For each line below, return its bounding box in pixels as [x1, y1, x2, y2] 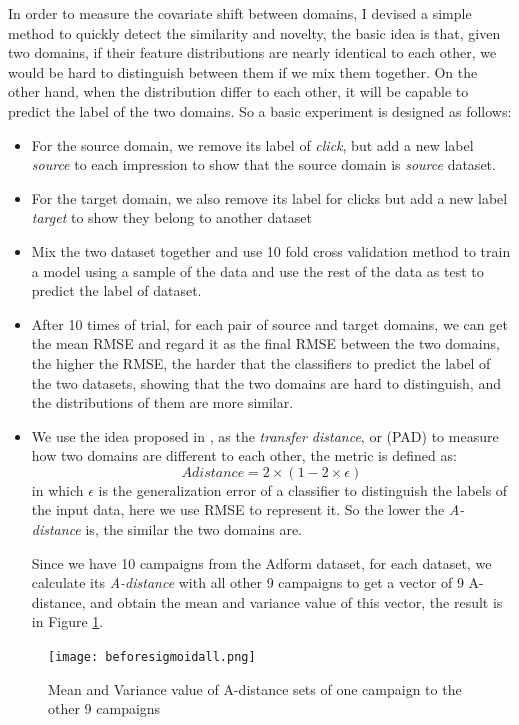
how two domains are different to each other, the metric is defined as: [31, 445, 457, 466]
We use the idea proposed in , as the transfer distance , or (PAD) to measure [31, 425, 499, 446]
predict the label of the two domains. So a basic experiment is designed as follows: [8, 100, 512, 121]
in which [31, 479, 84, 500]
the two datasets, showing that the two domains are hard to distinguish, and [31, 372, 501, 393]
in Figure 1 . [31, 611, 104, 632]
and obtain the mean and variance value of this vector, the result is [90, 591, 503, 612]
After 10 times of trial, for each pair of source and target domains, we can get [31, 313, 508, 334]
